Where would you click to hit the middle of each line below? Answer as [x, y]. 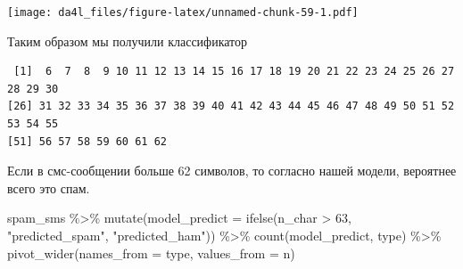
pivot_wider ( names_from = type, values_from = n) [151, 253]
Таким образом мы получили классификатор [128, 41]
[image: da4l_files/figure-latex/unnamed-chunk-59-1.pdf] [183, 12]
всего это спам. [49, 187]
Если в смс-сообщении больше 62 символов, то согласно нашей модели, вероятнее [232, 171]
